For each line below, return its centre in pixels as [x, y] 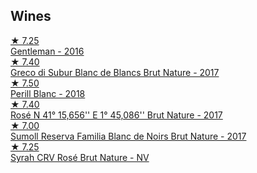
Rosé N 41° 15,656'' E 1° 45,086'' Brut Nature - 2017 [116, 115]
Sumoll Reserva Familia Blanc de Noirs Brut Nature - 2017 [128, 136]
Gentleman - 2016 [47, 51]
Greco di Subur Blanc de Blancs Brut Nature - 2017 [115, 72]
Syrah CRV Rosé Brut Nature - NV [80, 157]
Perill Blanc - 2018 [48, 93]
